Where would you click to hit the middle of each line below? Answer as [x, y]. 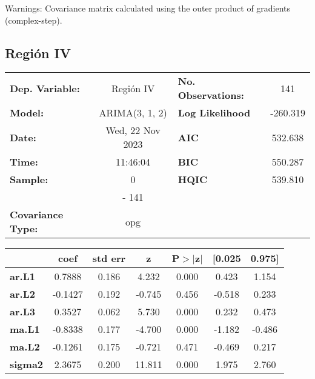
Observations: [211, 95]
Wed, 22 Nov [133, 130]
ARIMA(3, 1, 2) [133, 113]
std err [109, 258]
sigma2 [27, 364]
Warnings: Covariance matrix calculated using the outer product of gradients [148, 8]
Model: [27, 113]
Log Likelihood [214, 113]
